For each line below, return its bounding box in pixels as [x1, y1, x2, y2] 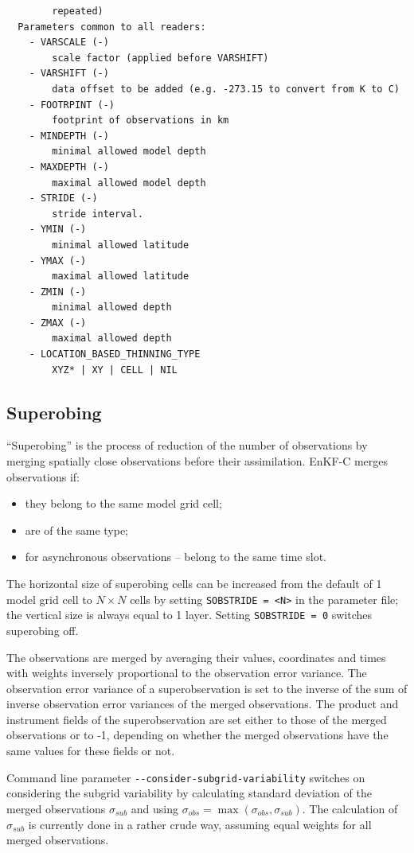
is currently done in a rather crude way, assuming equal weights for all [28, 816, 372, 832]
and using [131, 800, 179, 816]
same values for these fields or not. [6, 742, 175, 759]
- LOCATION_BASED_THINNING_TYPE [29, 349, 201, 360]
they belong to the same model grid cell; [25, 495, 222, 512]
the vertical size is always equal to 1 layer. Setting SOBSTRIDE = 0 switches [6, 606, 373, 623]
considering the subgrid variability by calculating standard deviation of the [6, 785, 372, 801]
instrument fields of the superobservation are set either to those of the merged [6, 711, 387, 727]
